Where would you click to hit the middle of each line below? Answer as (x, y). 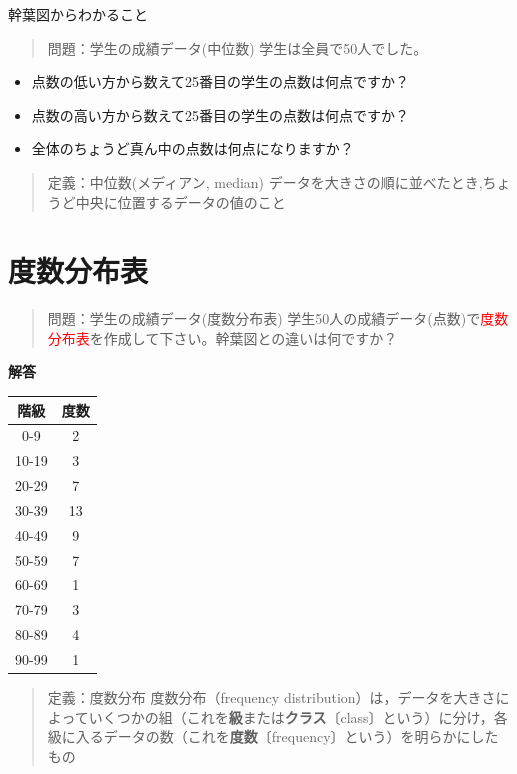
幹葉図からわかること (78, 14)
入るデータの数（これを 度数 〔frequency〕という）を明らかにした (287, 736)
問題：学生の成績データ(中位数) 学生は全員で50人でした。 (237, 47)
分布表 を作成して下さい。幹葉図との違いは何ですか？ (222, 337)
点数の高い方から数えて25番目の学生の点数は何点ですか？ (220, 114)
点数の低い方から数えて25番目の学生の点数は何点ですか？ (220, 81)
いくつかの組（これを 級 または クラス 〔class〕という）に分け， (291, 716)
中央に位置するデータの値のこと (180, 201)
